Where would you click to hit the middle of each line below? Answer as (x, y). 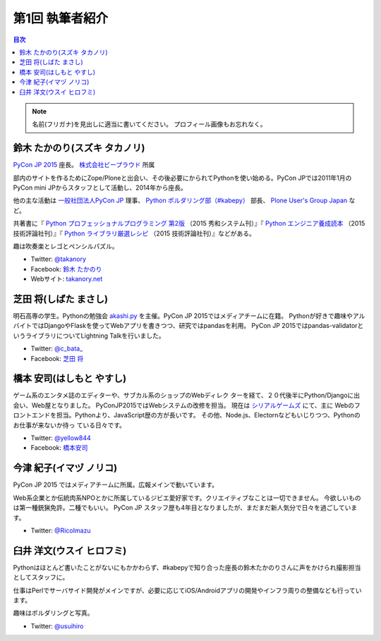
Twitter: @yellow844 (61, 438)
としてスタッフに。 (41, 578)
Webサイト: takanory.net (67, 279)
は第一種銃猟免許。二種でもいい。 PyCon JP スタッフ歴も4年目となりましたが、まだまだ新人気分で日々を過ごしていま (185, 508)
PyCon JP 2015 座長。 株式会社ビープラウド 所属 (84, 165)
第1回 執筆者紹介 (61, 18)
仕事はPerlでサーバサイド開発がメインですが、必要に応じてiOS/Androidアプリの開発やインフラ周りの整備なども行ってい (188, 590)
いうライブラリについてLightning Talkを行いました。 (89, 336)
